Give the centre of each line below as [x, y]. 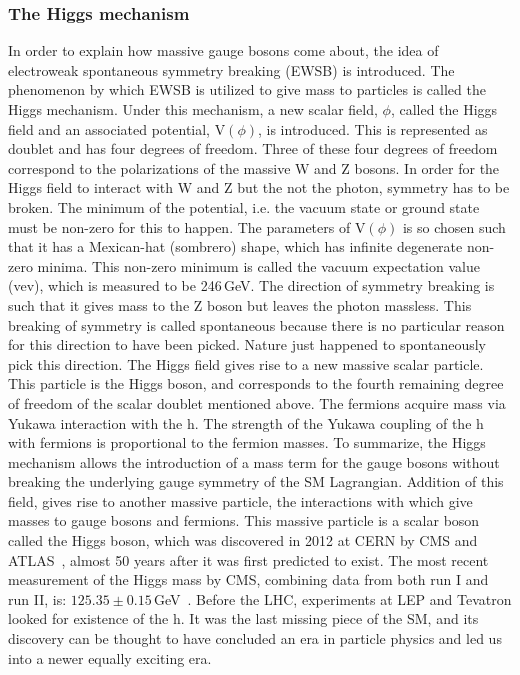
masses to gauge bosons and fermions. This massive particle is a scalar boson [244, 520]
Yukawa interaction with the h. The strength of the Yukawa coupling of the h [246, 422]
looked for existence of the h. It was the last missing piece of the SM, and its [243, 618]
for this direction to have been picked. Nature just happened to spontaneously [247, 344]
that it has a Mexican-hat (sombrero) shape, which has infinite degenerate [235, 246]
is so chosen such [454, 226]
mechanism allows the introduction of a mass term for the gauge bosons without [254, 461]
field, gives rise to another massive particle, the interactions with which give [240, 500]
